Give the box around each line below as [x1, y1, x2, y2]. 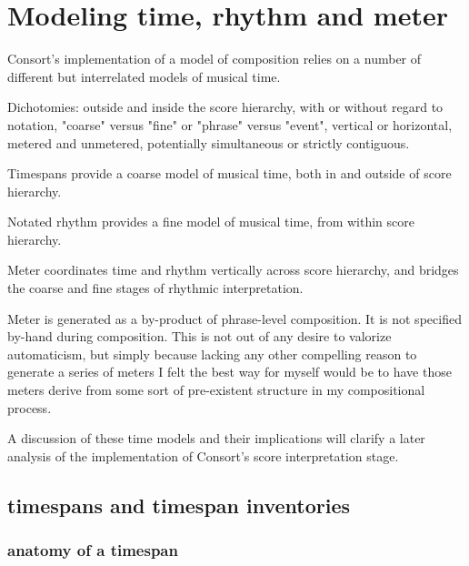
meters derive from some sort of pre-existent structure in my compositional [7, 380, 425, 399]
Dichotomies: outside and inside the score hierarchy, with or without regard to [7, 97, 444, 116]
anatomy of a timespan [7, 539, 178, 561]
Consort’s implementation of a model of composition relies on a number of [7, 49, 422, 68]
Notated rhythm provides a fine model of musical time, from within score [7, 212, 414, 231]
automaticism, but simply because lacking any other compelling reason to [7, 344, 417, 363]
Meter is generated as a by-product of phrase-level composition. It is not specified [7, 308, 462, 328]
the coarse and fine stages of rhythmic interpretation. [7, 278, 304, 298]
